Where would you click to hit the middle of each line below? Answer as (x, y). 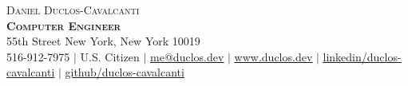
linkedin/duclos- (362, 56)
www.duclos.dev (273, 56)
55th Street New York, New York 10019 (103, 41)
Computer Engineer (64, 25)
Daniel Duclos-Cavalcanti (73, 10)
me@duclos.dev (187, 56)
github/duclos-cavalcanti (125, 72)
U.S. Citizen (110, 56)
